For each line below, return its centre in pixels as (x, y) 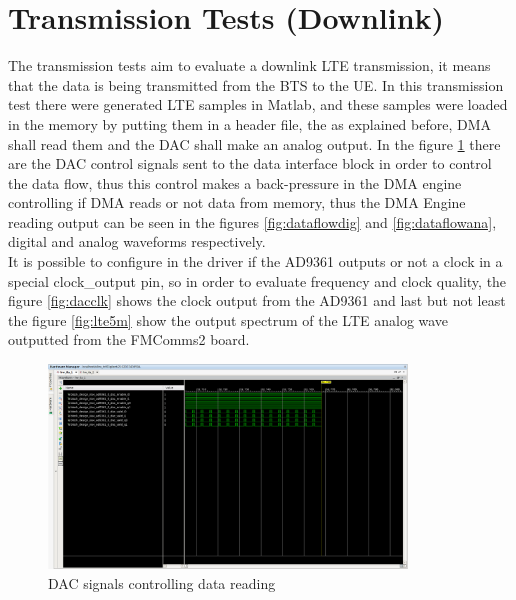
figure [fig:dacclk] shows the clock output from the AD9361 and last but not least (257, 300)
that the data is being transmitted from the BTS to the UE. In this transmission (256, 84)
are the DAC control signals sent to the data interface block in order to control (250, 163)
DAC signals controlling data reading (162, 582)
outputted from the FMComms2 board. (129, 339)
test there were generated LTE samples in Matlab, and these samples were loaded (258, 104)
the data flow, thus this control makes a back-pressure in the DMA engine (235, 182)
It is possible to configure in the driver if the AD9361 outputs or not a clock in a (255, 261)
